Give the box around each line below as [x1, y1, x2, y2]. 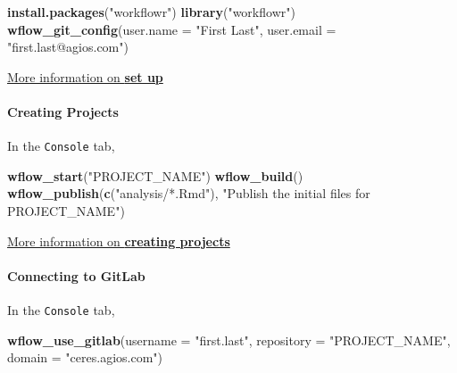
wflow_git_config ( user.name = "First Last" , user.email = [7, 20, 337, 38]
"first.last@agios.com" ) [7, 37, 129, 56]
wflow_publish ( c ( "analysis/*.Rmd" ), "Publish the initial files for [7, 184, 370, 203]
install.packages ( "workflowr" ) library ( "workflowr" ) [7, 3, 295, 21]
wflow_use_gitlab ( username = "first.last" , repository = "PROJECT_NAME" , [7, 330, 451, 349]
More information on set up [7, 67, 163, 86]
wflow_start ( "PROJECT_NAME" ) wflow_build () [7, 166, 303, 185]
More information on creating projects [7, 231, 230, 250]
